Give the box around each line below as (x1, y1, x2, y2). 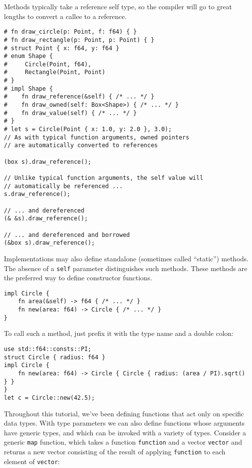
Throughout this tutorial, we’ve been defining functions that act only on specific (4, 408, 244, 418)
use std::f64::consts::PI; (4, 345, 91, 352)
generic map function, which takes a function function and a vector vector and (4, 437, 242, 447)
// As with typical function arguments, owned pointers (4, 134, 189, 141)
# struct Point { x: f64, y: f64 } (4, 44, 120, 52)
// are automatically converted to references (4, 142, 158, 149)
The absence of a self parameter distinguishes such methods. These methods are (4, 263, 248, 273)
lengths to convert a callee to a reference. (4, 11, 127, 21)
